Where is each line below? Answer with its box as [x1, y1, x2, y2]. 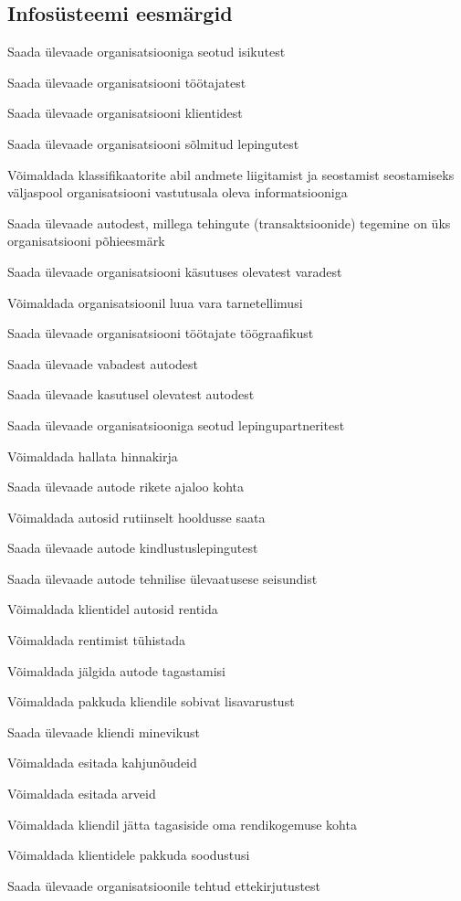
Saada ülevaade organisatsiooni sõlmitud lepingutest [7, 133, 299, 153]
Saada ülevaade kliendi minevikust [7, 722, 200, 741]
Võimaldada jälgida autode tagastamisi [7, 661, 225, 680]
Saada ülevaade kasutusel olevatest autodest [7, 385, 255, 404]
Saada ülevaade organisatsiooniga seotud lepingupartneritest [7, 415, 345, 434]
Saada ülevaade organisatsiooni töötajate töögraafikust [7, 323, 314, 343]
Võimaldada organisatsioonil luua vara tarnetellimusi [7, 292, 303, 312]
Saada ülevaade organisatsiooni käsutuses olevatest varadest [7, 261, 342, 281]
